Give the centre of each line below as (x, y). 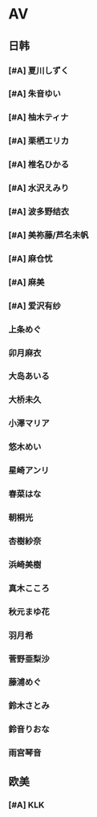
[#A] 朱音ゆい (35, 94)
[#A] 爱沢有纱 (35, 306)
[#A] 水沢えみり (39, 188)
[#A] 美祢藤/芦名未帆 (48, 235)
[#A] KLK (26, 805)
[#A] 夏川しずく (39, 71)
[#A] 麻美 (26, 282)
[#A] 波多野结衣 (39, 212)
